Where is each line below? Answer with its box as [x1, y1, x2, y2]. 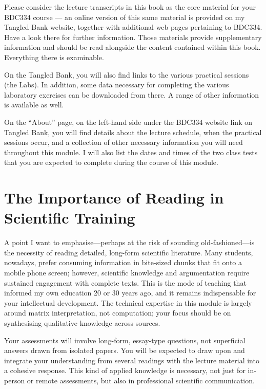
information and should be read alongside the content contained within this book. [4, 42, 261, 52]
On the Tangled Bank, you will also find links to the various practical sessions [4, 69, 249, 80]
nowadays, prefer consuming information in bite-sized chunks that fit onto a [4, 257, 242, 268]
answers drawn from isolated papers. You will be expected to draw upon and [4, 345, 245, 356]
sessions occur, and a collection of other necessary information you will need [4, 137, 243, 147]
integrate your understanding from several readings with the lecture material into [4, 355, 259, 365]
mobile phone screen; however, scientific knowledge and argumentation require [4, 267, 250, 277]
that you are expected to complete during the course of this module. [4, 157, 218, 168]
